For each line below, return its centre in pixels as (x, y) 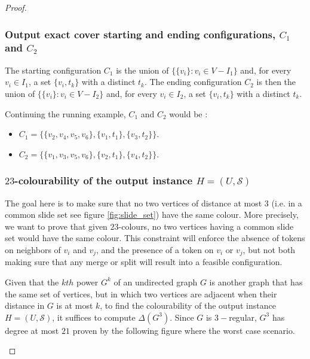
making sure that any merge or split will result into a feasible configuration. (144, 262)
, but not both (269, 249)
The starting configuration (53, 70)
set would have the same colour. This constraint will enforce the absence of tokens (155, 238)
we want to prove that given (56, 226)
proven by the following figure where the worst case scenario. (184, 330)
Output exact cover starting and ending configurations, (140, 34)
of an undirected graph (156, 282)
